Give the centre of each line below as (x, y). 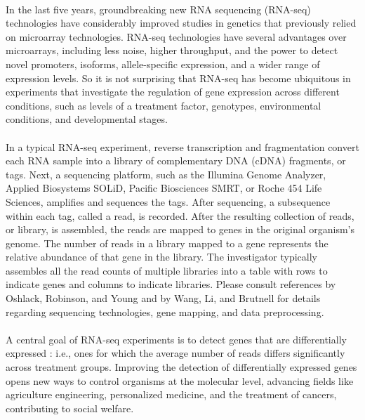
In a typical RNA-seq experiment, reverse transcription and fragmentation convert (182, 146)
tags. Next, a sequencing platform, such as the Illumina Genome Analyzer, (166, 174)
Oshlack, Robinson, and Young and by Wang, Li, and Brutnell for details (163, 298)
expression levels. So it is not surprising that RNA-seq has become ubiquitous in (178, 78)
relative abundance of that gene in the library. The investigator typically (161, 257)
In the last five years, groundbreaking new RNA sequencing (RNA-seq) (158, 9)
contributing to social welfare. (70, 408)
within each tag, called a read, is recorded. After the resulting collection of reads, (180, 215)
